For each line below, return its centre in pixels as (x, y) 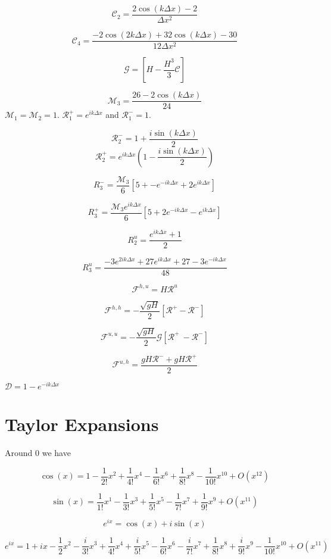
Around (19, 453)
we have (56, 453)
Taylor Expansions (82, 424)
